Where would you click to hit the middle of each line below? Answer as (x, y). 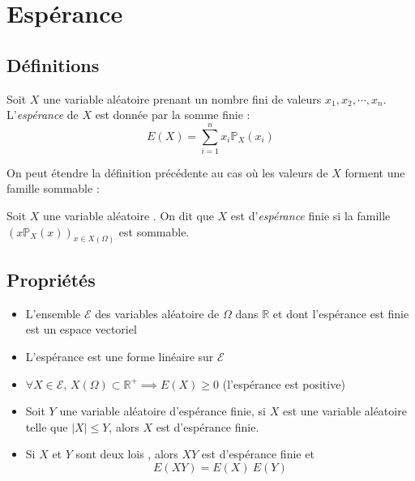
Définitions (53, 64)
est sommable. (154, 231)
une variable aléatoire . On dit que (128, 216)
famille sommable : (53, 188)
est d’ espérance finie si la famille (310, 216)
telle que (47, 426)
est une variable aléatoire (344, 411)
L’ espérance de (43, 115)
